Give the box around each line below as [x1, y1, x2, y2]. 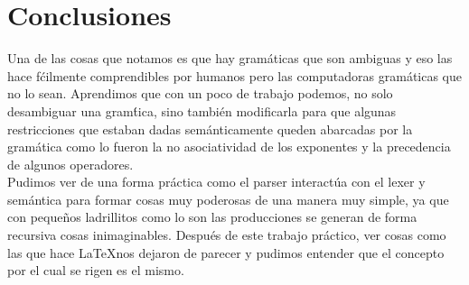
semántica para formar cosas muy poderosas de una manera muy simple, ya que [7, 189, 449, 208]
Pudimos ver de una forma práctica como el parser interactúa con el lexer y [7, 172, 426, 191]
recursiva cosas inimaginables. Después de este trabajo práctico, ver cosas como [7, 225, 446, 244]
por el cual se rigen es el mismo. [7, 261, 184, 280]
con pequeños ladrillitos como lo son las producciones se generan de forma [7, 207, 417, 226]
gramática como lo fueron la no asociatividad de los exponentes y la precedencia [7, 137, 451, 156]
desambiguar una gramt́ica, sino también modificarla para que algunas [7, 101, 397, 120]
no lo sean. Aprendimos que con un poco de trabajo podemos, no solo [7, 84, 393, 103]
